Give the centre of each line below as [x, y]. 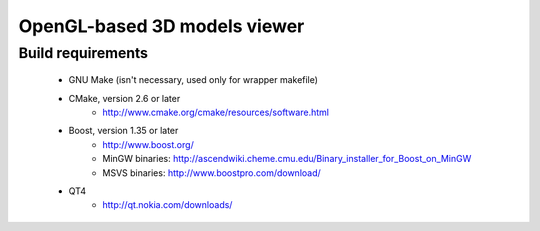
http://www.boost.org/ [148, 144]
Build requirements [83, 53]
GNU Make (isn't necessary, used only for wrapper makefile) [193, 80]
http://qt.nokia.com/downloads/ [167, 205]
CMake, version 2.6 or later [124, 98]
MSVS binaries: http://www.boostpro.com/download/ [212, 172]
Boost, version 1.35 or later [123, 131]
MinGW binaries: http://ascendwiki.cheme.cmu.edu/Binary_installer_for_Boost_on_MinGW [287, 159]
